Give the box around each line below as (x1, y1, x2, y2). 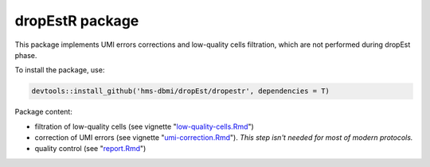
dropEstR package (14, 12, 139, 29)
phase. (14, 50, 37, 60)
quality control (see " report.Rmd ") (34, 144, 147, 153)
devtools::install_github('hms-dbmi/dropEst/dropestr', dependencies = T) (31, 87, 330, 95)
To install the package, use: (14, 65, 105, 75)
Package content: (14, 107, 73, 117)
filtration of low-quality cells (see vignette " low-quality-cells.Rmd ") (34, 122, 254, 131)
